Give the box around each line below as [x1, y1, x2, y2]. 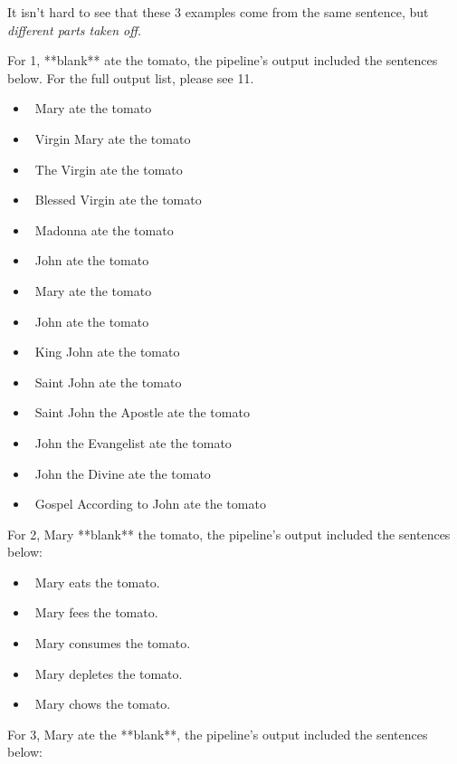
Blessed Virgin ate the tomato [34, 190, 202, 209]
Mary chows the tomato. [34, 694, 171, 713]
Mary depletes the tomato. [34, 664, 183, 683]
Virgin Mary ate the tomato [34, 129, 191, 148]
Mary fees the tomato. [34, 603, 158, 622]
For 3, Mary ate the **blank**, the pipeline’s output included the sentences [7, 724, 428, 743]
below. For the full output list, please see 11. [7, 68, 254, 87]
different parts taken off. [7, 20, 142, 39]
